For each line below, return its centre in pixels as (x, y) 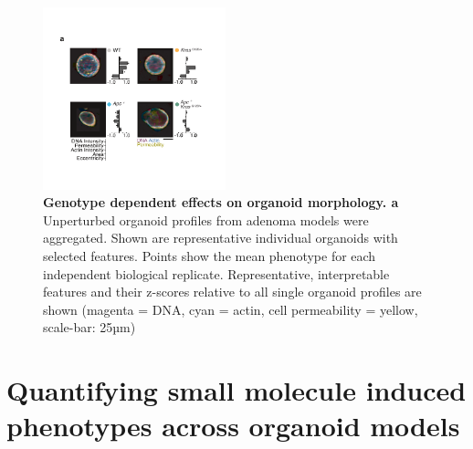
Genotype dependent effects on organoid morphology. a (221, 202)
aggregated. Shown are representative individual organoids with (221, 238)
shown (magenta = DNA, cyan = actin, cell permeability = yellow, (231, 309)
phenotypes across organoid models (233, 426)
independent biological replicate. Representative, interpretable (216, 273)
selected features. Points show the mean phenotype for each (210, 256)
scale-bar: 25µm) (89, 327)
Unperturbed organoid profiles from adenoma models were (206, 219)
